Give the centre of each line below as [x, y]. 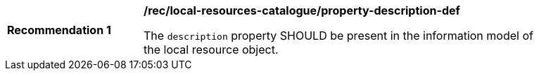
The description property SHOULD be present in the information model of [338, 36]
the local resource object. [211, 50]
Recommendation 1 [59, 30]
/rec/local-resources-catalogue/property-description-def [302, 10]
